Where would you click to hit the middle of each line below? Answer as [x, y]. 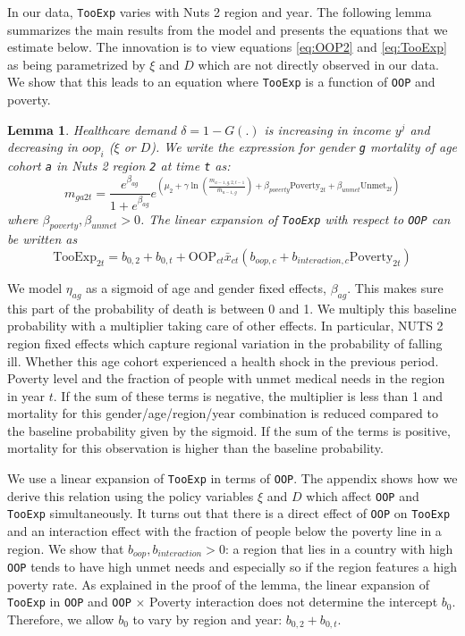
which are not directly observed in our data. [318, 64]
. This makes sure [395, 287]
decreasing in [42, 147]
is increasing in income [327, 129]
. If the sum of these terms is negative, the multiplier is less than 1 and [248, 395]
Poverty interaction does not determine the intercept [294, 602]
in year [26, 395]
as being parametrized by [76, 64]
